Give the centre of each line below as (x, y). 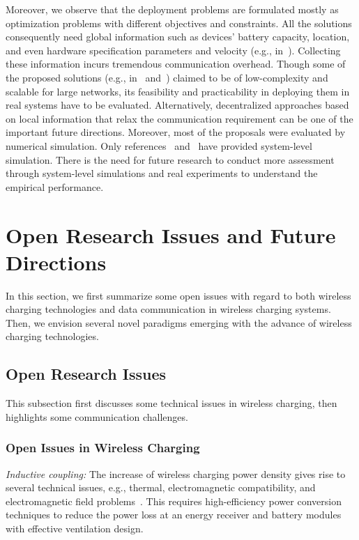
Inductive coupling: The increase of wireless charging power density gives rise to (176, 473)
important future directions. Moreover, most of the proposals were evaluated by (176, 132)
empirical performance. (55, 186)
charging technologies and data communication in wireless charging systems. (168, 309)
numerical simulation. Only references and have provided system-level (159, 145)
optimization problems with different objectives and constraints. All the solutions (179, 23)
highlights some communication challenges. (97, 416)
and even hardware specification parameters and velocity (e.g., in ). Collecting (173, 50)
